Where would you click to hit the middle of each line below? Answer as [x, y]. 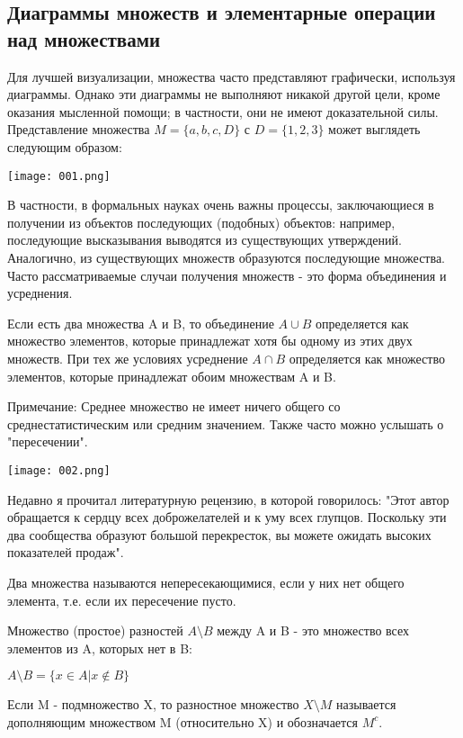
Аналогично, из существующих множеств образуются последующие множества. [226, 257]
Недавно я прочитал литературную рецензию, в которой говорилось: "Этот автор [228, 499]
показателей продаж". [66, 552]
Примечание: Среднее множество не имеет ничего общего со [174, 406]
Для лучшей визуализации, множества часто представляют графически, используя [231, 76]
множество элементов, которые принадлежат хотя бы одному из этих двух [210, 341]
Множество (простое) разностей [95, 630]
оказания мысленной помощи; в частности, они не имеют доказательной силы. [223, 111]
